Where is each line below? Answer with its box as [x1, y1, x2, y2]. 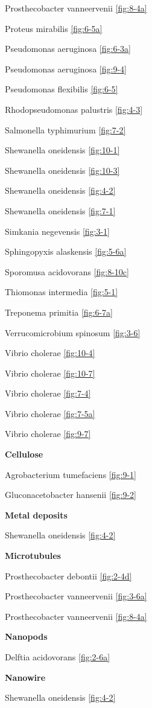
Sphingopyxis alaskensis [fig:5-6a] [5, 245, 127, 258]
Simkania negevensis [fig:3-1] [5, 225, 110, 237]
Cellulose [5, 448, 43, 461]
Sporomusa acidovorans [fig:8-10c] [5, 265, 129, 278]
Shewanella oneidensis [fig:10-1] [5, 144, 120, 156]
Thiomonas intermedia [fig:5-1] [5, 285, 118, 298]
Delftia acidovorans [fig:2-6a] [5, 651, 110, 663]
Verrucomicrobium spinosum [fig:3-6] [5, 326, 141, 339]
